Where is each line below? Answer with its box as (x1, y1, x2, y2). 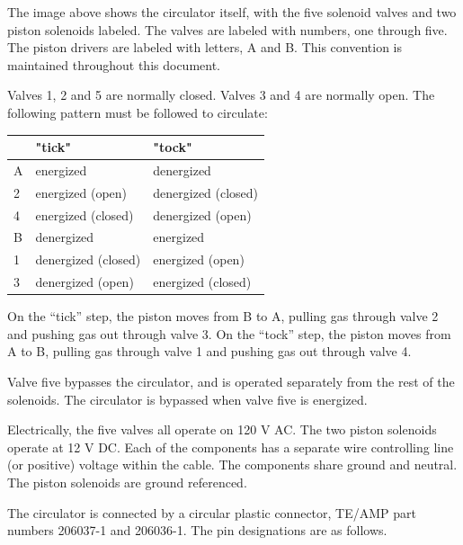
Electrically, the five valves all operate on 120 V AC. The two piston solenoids (7, 420, 437, 439)
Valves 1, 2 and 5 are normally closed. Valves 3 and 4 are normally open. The (7, 85, 435, 104)
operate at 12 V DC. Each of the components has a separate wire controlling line (7, 437, 454, 456)
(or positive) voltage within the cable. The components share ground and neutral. (7, 455, 458, 474)
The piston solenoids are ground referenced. (7, 472, 247, 491)
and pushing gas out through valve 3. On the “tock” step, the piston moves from (7, 324, 451, 343)
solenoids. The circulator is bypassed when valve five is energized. (7, 389, 368, 408)
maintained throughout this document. (7, 55, 220, 74)
